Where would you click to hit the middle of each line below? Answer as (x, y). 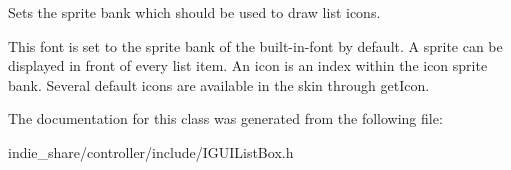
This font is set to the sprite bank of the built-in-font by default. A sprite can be (255, 45)
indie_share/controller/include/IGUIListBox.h (151, 151)
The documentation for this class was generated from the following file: (225, 118)
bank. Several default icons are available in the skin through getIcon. (219, 84)
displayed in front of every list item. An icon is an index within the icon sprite (248, 65)
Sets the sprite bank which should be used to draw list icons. (194, 12)
